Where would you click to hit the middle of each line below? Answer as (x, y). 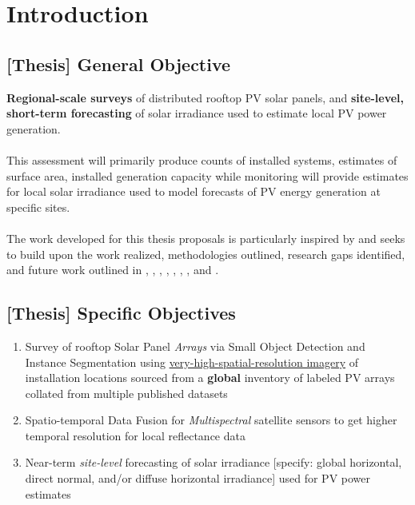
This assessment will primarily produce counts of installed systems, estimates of (202, 159)
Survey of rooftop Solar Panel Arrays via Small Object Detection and (195, 346)
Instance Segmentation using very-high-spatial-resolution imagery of (192, 362)
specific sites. (38, 207)
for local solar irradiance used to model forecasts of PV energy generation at (194, 191)
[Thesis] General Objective (119, 64)
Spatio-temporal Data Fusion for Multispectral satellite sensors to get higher (211, 420)
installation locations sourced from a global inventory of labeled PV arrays (210, 378)
